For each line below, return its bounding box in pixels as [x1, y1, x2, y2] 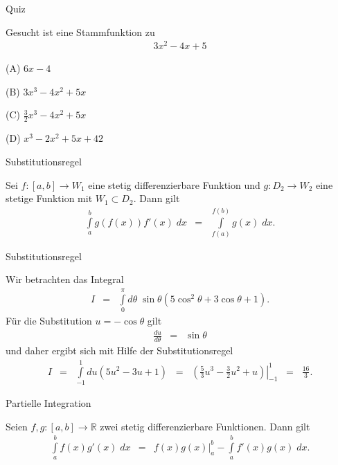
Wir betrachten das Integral [6, 272, 124, 286]
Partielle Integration [6, 395, 91, 410]
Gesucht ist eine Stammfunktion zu [6, 24, 155, 39]
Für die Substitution [6, 313, 92, 328]
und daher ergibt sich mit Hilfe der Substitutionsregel [6, 343, 233, 358]
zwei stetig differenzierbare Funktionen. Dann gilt [100, 419, 310, 433]
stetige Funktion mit [6, 191, 93, 206]
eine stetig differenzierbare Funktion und [88, 177, 260, 192]
